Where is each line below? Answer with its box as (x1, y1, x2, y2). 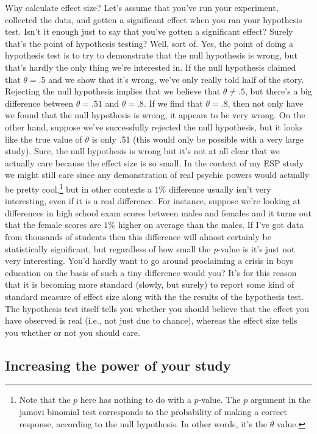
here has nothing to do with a (80, 393, 191, 406)
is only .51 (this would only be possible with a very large (91, 132, 304, 145)
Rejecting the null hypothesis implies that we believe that (5, 85, 221, 98)
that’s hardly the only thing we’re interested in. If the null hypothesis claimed (5, 60, 296, 73)
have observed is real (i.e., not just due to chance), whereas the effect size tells (5, 314, 297, 327)
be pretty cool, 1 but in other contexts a (5, 180, 152, 195)
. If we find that (143, 96, 203, 109)
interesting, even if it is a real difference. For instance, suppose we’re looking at (5, 194, 301, 207)
